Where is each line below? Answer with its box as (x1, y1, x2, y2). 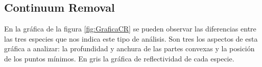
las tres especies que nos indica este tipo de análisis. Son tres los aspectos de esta (4, 33, 258, 44)
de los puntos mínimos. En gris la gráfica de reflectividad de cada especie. (4, 53, 234, 63)
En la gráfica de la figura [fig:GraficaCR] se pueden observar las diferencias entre (4, 23, 256, 34)
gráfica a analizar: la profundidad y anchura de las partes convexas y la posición (4, 43, 255, 54)
